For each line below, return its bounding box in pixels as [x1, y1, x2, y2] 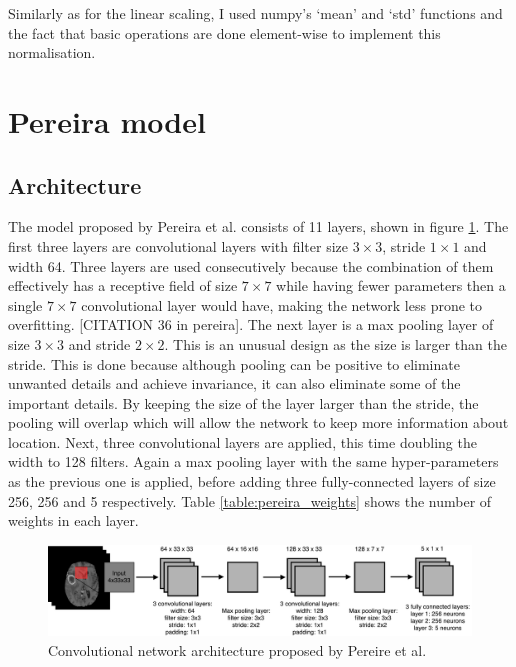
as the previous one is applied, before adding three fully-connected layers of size [8, 471, 496, 492]
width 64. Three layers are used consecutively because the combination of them [8, 255, 494, 276]
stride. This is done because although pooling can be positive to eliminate [8, 353, 460, 374]
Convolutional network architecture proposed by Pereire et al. [48, 639, 427, 660]
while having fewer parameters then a [276, 275, 506, 296]
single [8, 294, 43, 315]
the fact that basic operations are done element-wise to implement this [8, 22, 441, 43]
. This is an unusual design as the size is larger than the [164, 333, 507, 354]
